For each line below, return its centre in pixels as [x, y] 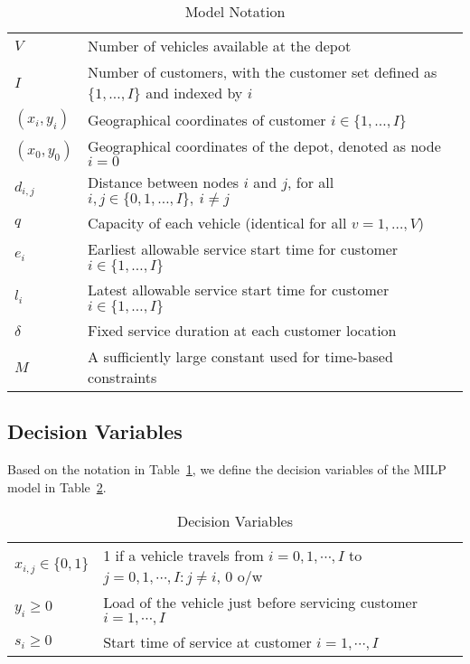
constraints [122, 377]
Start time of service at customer [207, 642]
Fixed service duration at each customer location [242, 330]
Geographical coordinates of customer [207, 119]
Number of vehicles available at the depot [220, 46]
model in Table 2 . [57, 486]
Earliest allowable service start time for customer [243, 249]
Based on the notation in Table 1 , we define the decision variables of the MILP [227, 469]
